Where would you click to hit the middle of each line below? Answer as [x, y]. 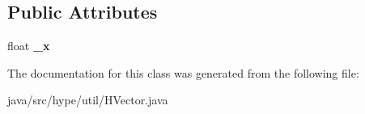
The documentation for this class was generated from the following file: [183, 72]
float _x [29, 46]
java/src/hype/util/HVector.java [88, 100]
